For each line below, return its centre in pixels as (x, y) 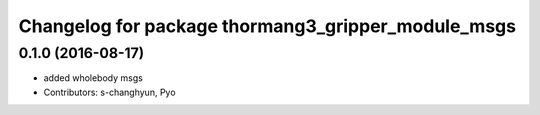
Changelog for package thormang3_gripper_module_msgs (267, 26)
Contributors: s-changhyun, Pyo (109, 92)
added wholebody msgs (93, 78)
